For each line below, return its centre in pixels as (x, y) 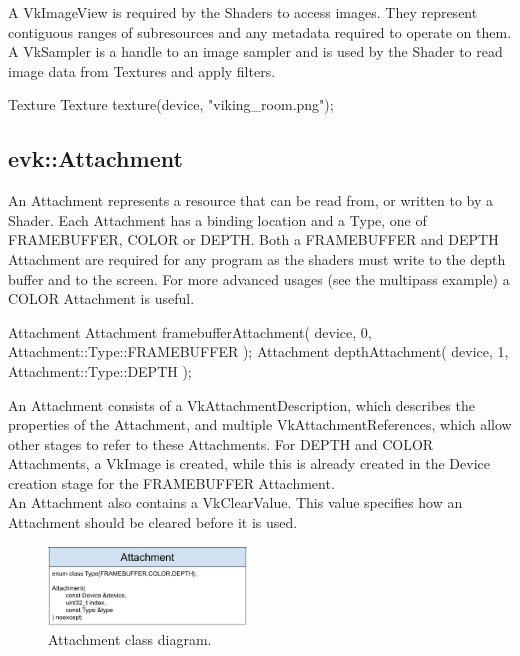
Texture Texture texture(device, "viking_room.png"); (171, 104)
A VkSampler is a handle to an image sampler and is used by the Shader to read (255, 51)
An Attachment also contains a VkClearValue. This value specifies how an (235, 502)
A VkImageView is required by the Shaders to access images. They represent (243, 12)
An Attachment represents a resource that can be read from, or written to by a (251, 200)
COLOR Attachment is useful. (101, 298)
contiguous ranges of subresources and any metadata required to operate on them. (260, 31)
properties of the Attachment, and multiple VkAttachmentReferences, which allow (260, 424)
